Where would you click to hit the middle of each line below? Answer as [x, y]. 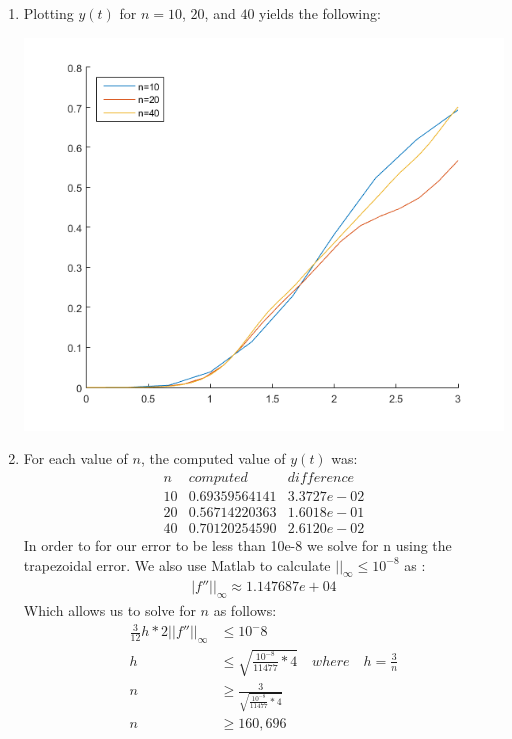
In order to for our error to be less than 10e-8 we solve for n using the [237, 544]
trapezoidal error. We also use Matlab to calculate [177, 564]
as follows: [245, 610]
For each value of [75, 458]
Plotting [48, 13]
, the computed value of [213, 458]
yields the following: [320, 13]
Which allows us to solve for [109, 610]
